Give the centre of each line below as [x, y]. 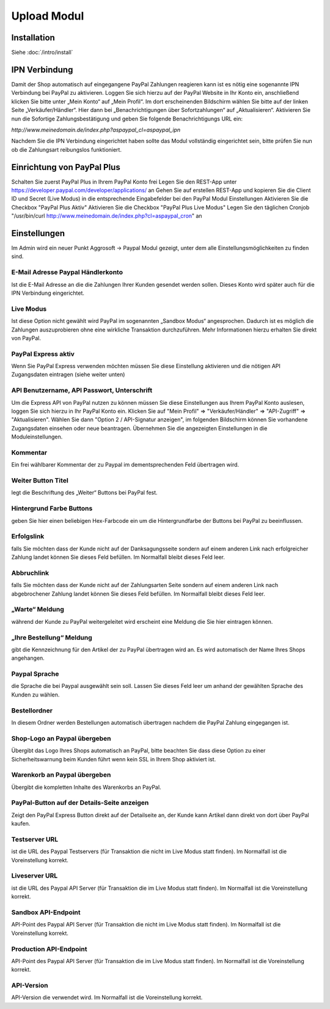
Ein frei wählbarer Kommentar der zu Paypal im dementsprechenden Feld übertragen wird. [125, 465]
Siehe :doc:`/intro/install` [42, 53]
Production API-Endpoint [49, 949]
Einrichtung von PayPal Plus [66, 167]
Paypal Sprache [35, 674]
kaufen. [21, 824]
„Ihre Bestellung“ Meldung [52, 637]
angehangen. [28, 658]
